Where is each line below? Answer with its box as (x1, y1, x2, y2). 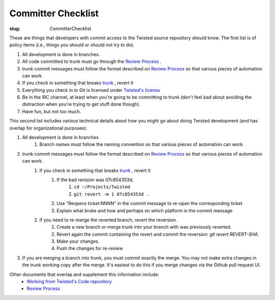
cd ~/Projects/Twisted (74, 184, 131, 190)
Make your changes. (57, 238, 100, 244)
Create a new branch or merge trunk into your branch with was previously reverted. (57, 224, 232, 230)
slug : (9, 26, 20, 32)
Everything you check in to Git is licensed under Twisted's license (22, 87, 160, 93)
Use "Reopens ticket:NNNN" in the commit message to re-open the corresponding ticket (57, 201, 243, 207)
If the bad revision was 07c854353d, (57, 177, 134, 183)
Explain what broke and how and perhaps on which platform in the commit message (57, 207, 233, 214)
